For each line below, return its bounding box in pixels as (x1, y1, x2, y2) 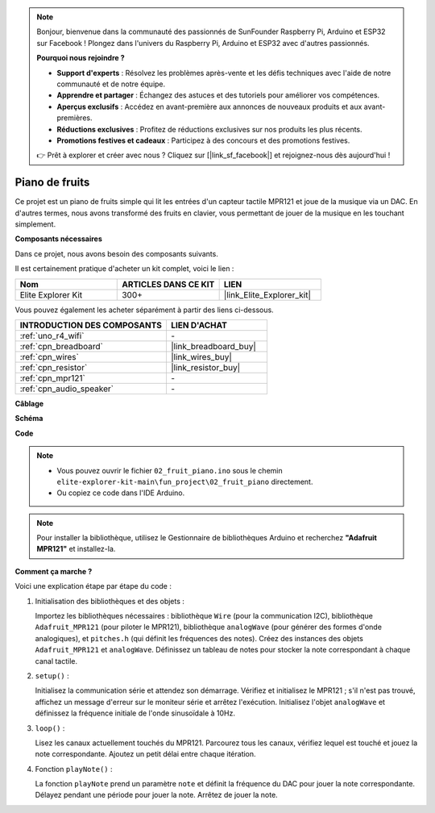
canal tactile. (35, 656, 78, 665)
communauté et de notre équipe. (56, 79, 166, 89)
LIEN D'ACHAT (170, 319, 227, 331)
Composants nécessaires (14, 234, 102, 244)
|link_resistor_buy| (170, 361, 241, 373)
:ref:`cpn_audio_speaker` (19, 383, 114, 394)
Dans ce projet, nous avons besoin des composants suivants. (14, 248, 219, 258)
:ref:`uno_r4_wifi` (19, 330, 85, 341)
